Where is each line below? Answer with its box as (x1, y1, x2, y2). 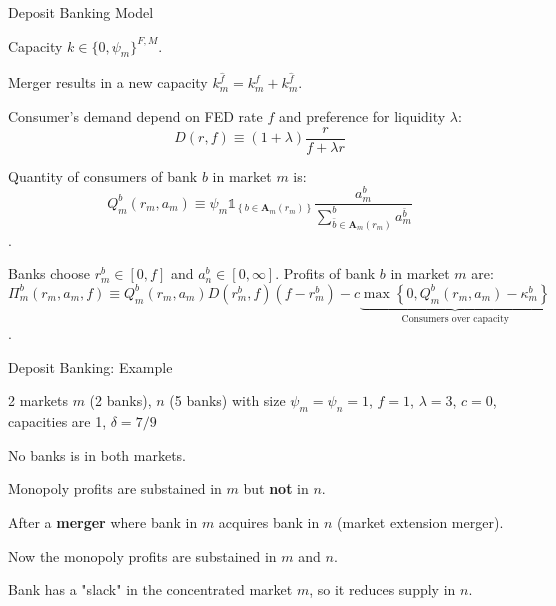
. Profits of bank (275, 263, 376, 284)
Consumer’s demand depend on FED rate (8, 106, 263, 127)
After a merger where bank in (8, 512, 198, 533)
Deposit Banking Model (8, 2, 154, 22)
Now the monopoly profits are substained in (8, 545, 277, 566)
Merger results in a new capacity (8, 72, 208, 93)
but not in (243, 478, 309, 499)
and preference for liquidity (278, 106, 446, 127)
